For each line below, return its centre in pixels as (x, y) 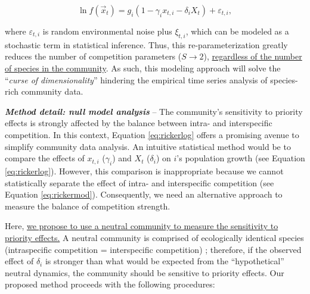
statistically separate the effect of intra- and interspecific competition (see (139, 182)
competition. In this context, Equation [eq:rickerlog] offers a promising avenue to (152, 134)
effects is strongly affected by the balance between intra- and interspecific (139, 123)
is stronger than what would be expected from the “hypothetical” (165, 261)
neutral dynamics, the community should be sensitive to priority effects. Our (145, 272)
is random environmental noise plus (107, 31)
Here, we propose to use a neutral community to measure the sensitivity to (142, 226)
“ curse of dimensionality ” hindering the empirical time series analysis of (136, 79)
